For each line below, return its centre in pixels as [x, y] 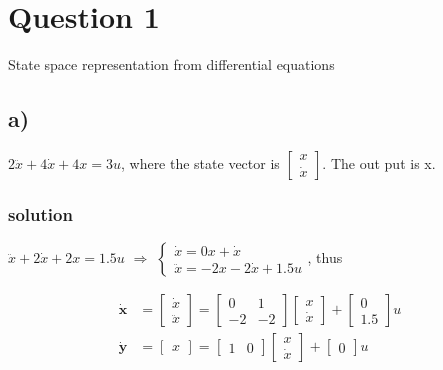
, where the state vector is [200, 162]
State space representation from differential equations [171, 64]
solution [40, 213]
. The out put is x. [379, 162]
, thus [325, 257]
